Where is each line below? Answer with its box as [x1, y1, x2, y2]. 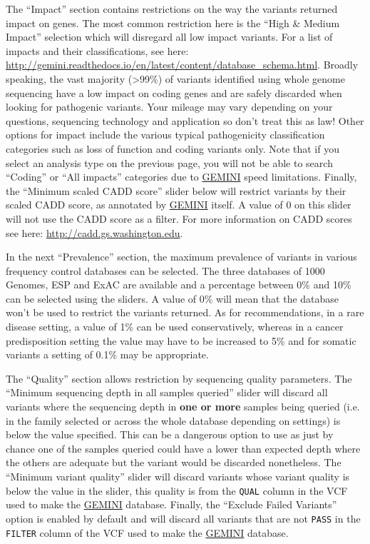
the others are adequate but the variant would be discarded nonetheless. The [6, 455, 341, 470]
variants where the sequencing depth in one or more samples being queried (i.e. [6, 399, 360, 414]
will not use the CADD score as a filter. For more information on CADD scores [6, 211, 352, 226]
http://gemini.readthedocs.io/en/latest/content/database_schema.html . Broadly [6, 57, 359, 72]
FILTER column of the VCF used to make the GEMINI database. [6, 525, 289, 540]
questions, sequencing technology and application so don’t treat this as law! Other [6, 113, 364, 128]
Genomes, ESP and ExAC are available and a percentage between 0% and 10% [6, 277, 351, 292]
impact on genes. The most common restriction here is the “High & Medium [6, 15, 340, 30]
